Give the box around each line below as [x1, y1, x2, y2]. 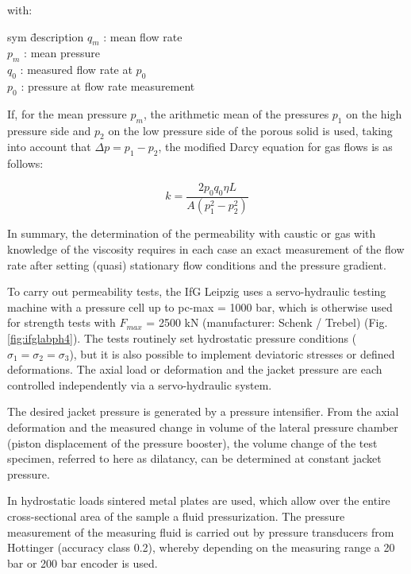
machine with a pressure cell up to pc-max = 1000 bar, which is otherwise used [7, 298, 393, 315]
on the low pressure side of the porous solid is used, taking [108, 122, 393, 138]
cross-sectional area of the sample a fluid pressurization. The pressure [7, 507, 345, 524]
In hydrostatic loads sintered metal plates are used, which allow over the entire [7, 492, 390, 509]
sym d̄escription [7, 28, 84, 45]
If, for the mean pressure [7, 105, 127, 122]
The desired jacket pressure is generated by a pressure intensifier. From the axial [7, 403, 399, 420]
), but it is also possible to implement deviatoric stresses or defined [69, 345, 395, 362]
